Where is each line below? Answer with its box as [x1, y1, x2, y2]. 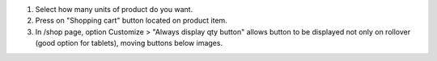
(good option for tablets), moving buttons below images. [35, 39, 223, 48]
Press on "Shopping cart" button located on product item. [35, 16, 228, 26]
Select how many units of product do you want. [35, 5, 193, 14]
